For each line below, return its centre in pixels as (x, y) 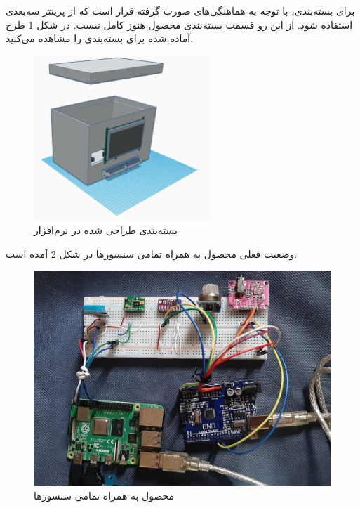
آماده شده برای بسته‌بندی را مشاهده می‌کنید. (100, 38)
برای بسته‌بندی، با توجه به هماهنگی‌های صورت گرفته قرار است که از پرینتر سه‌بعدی (180, 11)
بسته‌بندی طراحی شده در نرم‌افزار (106, 230)
